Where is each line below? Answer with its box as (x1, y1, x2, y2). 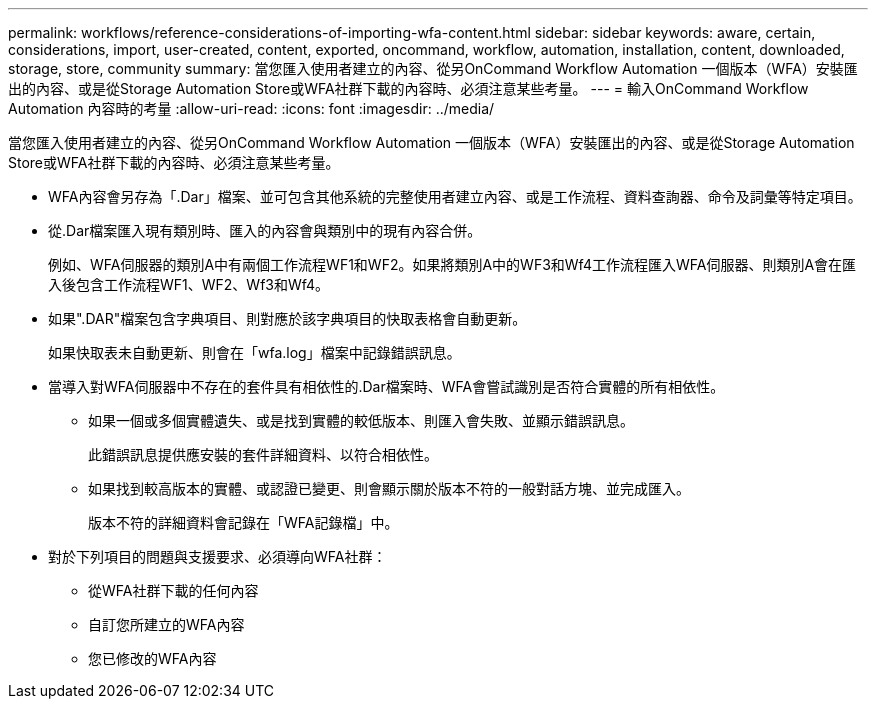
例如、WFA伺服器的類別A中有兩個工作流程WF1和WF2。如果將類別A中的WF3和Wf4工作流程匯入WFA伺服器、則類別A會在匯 (48, 256, 857, 273)
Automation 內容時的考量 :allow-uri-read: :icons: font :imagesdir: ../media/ (8, 100, 495, 117)
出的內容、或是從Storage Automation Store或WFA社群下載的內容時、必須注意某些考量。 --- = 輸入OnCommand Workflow (8, 80, 809, 97)
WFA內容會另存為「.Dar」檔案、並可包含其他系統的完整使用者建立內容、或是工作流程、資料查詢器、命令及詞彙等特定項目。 (48, 188, 862, 205)
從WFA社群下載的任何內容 (88, 582, 259, 599)
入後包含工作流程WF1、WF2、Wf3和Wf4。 (48, 276, 330, 293)
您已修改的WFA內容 (88, 650, 217, 667)
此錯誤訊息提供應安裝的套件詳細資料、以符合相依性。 (88, 446, 438, 463)
